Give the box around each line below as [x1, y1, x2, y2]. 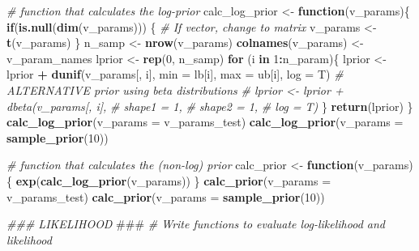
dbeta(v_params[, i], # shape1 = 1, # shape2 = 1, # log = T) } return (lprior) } [6, 97, 413, 114]
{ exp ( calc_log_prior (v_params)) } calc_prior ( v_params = [6, 172, 331, 189]
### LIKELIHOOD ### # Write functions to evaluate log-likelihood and [6, 215, 385, 232]
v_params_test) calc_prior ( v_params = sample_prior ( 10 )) [6, 188, 325, 205]
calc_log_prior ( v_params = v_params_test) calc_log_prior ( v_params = [6, 113, 404, 130]
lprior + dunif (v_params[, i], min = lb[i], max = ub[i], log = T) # [6, 66, 344, 83]
